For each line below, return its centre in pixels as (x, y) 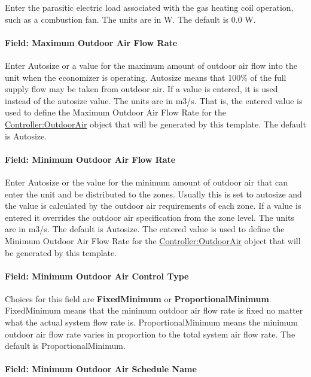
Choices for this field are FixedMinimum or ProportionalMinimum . (138, 298)
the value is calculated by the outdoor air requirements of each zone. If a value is (153, 206)
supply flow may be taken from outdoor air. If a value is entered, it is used (141, 89)
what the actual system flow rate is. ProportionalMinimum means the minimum (151, 322)
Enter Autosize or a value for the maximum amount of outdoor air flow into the (151, 65)
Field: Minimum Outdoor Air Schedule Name (101, 369)
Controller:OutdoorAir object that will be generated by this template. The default (155, 124)
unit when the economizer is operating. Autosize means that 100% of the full (146, 77)
